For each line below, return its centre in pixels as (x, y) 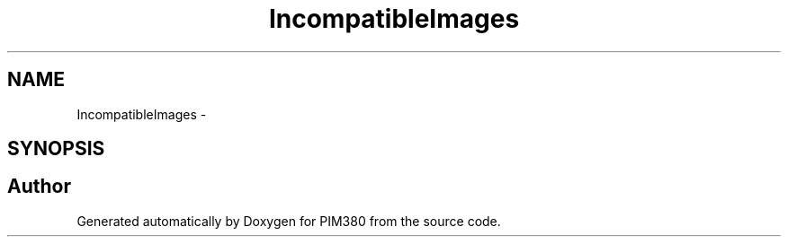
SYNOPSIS (56, 149)
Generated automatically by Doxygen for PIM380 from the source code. (289, 221)
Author (39, 187)
